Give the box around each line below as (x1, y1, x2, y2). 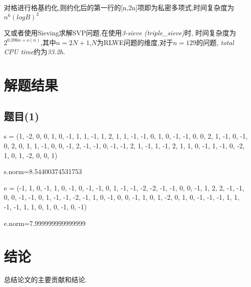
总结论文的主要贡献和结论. (4, 274, 87, 285)
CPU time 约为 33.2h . (4, 47, 65, 57)
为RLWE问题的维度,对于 (97, 37, 173, 47)
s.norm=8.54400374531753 (4, 166, 82, 176)
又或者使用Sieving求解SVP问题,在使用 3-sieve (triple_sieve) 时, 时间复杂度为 (4, 28, 236, 38)
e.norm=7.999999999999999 (4, 218, 86, 228)
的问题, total (196, 37, 234, 47)
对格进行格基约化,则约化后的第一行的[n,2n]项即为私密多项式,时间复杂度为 (4, 2, 235, 12)
